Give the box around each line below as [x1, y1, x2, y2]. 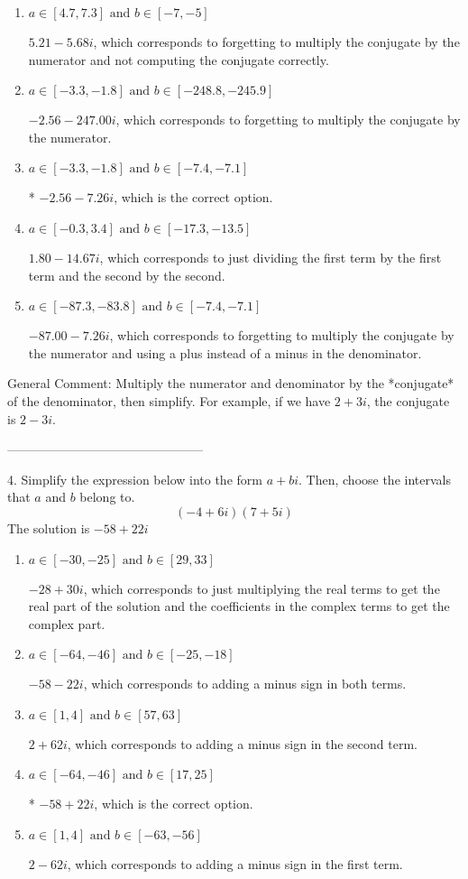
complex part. [28, 614, 106, 633]
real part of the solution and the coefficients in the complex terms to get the [28, 597, 450, 615]
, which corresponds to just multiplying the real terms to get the [83, 578, 440, 597]
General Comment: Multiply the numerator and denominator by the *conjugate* [7, 374, 454, 393]
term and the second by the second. [28, 265, 225, 284]
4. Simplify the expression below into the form [7, 469, 262, 488]
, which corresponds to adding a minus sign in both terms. [83, 674, 407, 693]
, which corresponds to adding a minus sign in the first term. [67, 855, 403, 874]
